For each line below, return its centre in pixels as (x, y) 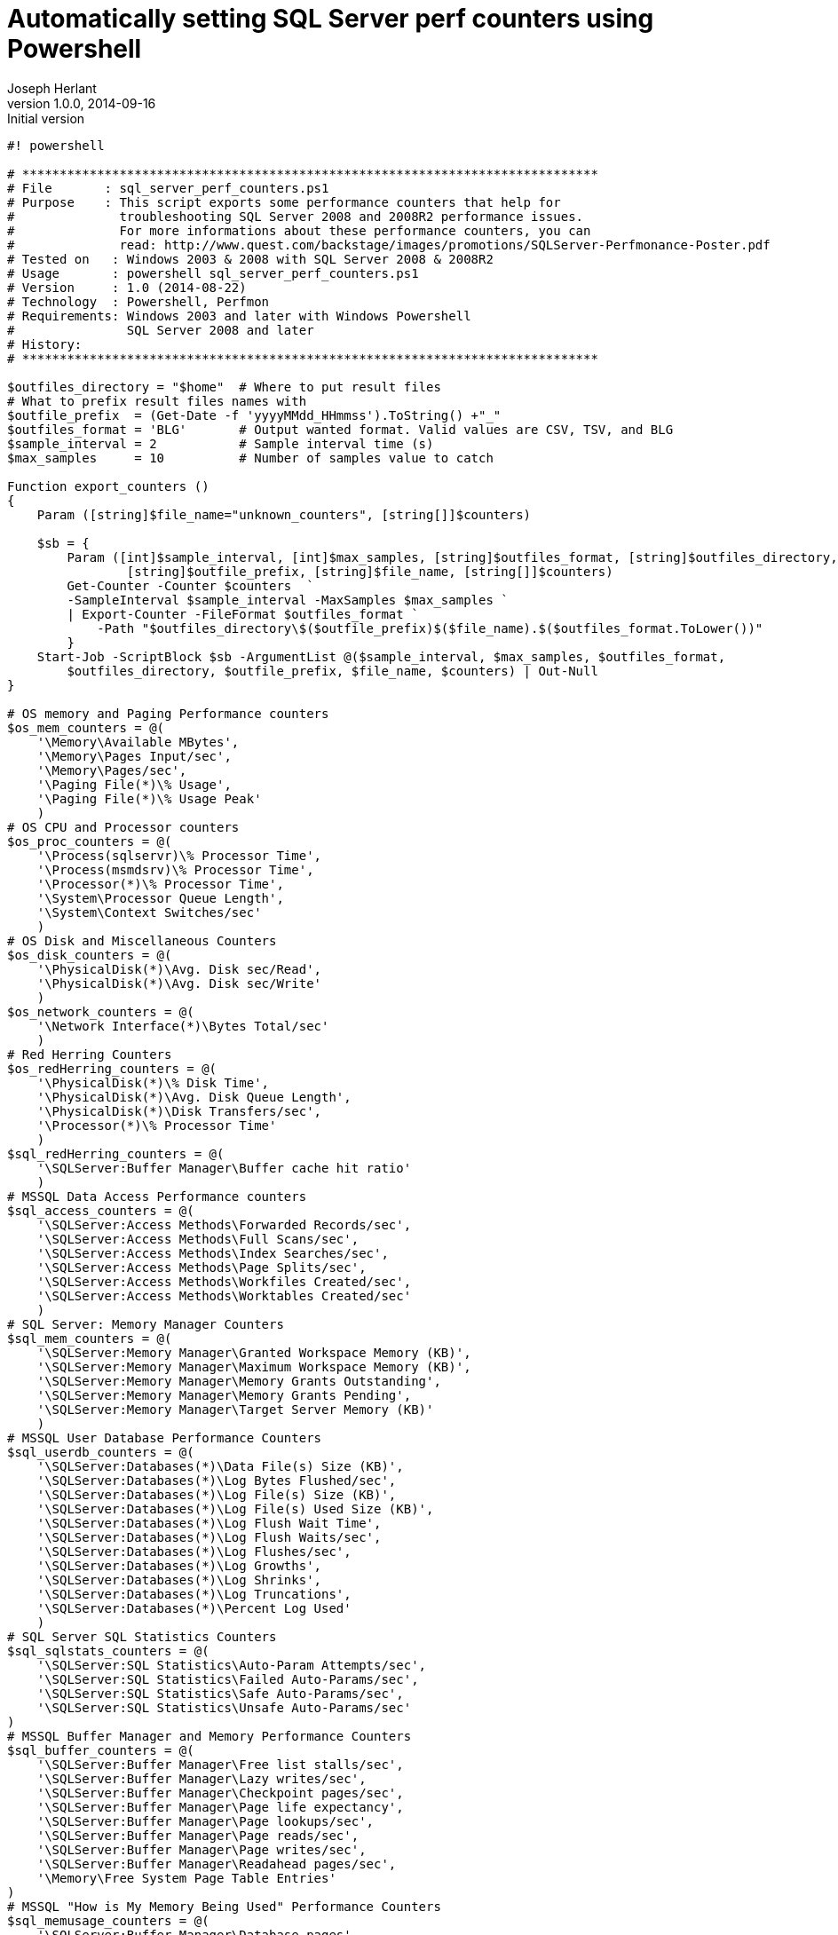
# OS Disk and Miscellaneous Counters (142, 940)
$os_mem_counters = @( (86, 727)
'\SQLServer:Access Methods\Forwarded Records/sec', (224, 1224)
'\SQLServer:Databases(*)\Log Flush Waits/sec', (209, 1537)
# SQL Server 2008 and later (161, 330)
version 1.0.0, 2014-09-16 (82, 103)
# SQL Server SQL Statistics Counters (142, 1636)
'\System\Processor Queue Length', (160, 898)
